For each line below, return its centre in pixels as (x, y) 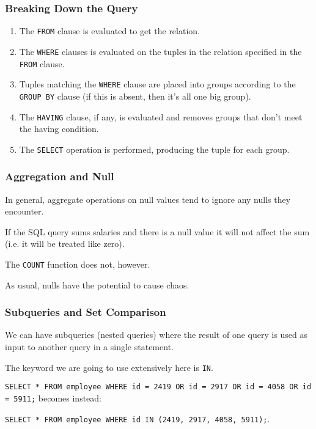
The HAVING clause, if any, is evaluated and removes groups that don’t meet (161, 116)
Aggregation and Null (60, 176)
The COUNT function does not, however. (78, 264)
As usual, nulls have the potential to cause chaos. (97, 284)
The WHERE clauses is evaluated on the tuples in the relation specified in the (160, 51)
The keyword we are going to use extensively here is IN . (109, 367)
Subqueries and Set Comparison (86, 312)
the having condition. (59, 129)
